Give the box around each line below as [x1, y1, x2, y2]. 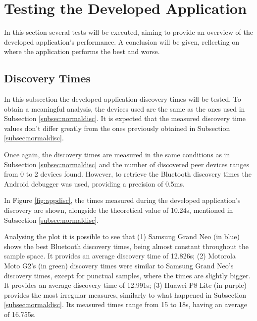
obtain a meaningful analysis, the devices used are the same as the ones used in [4, 103, 245, 114]
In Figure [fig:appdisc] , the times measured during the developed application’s [4, 195, 241, 205]
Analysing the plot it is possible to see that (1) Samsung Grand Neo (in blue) [4, 231, 240, 242]
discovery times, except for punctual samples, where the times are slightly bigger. [4, 270, 251, 280]
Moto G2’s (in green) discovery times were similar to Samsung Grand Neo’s [4, 260, 234, 271]
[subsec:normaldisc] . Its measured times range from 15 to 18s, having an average [4, 299, 248, 310]
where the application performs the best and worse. [4, 46, 160, 57]
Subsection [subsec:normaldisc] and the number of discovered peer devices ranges [4, 159, 250, 169]
